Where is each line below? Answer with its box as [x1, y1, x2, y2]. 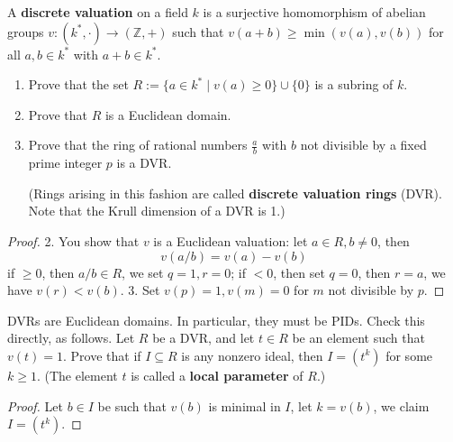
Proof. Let [7, 396, 63, 415]
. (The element [36, 365, 118, 384]
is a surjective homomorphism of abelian [203, 3, 426, 21]
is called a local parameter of [131, 365, 304, 384]
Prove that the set [28, 75, 129, 94]
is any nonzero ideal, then [181, 345, 323, 364]
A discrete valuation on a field [7, 3, 188, 21]
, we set [122, 262, 164, 281]
